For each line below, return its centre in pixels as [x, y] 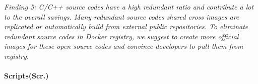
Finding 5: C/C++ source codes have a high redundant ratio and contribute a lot [129, 7]
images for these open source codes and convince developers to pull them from [124, 46]
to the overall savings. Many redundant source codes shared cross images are [122, 16]
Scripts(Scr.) [26, 76]
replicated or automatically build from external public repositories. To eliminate [126, 26]
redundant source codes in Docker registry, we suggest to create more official [121, 36]
